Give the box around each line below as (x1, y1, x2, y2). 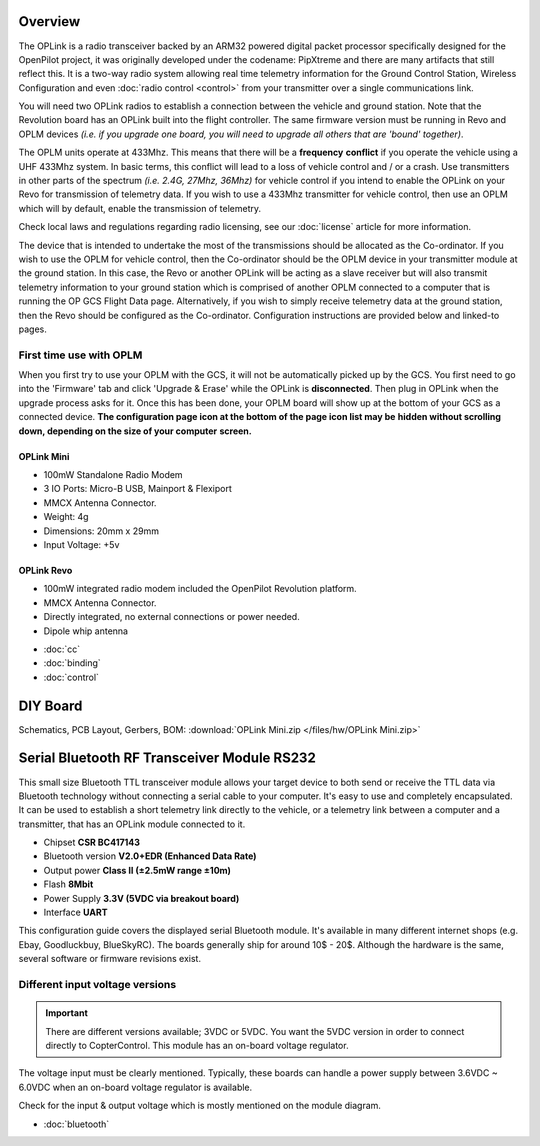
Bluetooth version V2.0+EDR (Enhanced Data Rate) (43, 850, 257, 862)
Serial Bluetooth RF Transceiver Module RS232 (18, 750, 317, 767)
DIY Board (18, 697, 83, 714)
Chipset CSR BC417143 (43, 836, 140, 849)
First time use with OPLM (18, 348, 143, 362)
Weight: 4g (43, 511, 89, 523)
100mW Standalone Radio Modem (43, 469, 184, 481)
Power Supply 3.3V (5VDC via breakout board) (43, 892, 240, 904)
